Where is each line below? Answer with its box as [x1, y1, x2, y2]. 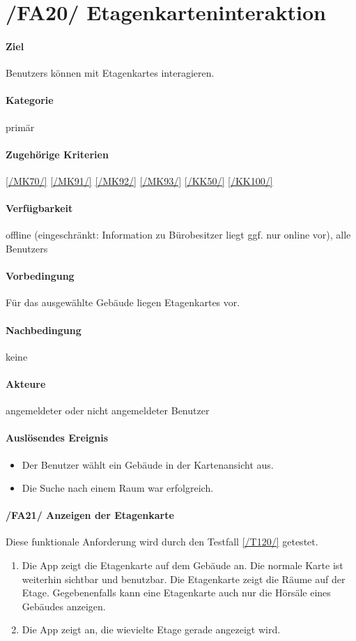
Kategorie [6, 93, 54, 107]
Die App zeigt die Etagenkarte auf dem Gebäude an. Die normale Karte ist [22, 558, 343, 573]
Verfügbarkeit [6, 201, 73, 216]
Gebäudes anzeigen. [22, 598, 106, 613]
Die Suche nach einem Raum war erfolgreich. [22, 481, 214, 495]
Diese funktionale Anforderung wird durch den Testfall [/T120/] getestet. [6, 534, 318, 549]
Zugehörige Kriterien [6, 146, 109, 161]
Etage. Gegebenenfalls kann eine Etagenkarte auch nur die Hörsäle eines [22, 585, 331, 600]
